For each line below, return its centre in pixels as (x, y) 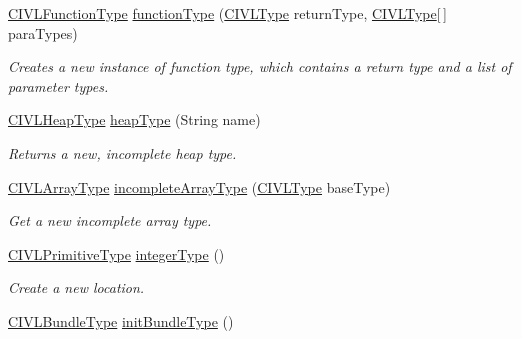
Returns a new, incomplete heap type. (122, 152)
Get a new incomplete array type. (110, 220)
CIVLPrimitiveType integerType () (116, 253)
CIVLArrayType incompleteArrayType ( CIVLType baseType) (199, 186)
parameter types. (58, 85)
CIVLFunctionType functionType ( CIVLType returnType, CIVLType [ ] (227, 13)
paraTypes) (43, 32)
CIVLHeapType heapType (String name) (134, 119)
